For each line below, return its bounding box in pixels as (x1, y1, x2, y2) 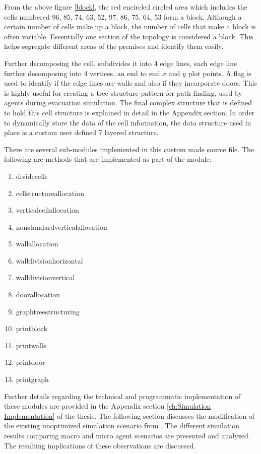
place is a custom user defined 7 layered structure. (4, 127, 159, 138)
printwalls (16, 340, 46, 350)
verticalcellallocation (16, 205, 79, 215)
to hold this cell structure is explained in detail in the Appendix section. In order (4, 107, 255, 117)
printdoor (16, 357, 45, 367)
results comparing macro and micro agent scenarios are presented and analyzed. (4, 430, 250, 440)
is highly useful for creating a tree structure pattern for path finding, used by (4, 87, 242, 98)
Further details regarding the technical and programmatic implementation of (4, 391, 241, 401)
